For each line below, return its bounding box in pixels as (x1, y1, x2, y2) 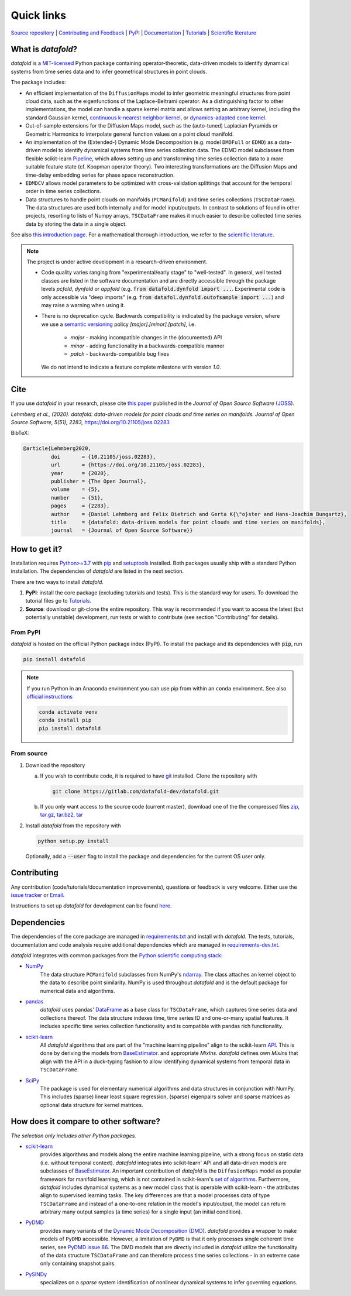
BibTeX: (11, 429, 29, 436)
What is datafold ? (11, 44, 78, 54)
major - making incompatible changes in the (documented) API (70, 334, 222, 341)
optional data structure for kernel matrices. (40, 1101, 143, 1108)
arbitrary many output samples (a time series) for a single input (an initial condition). (40, 1208, 243, 1215)
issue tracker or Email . (11, 891, 64, 898)
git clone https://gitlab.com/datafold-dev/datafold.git (52, 788, 219, 795)
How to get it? (11, 544, 63, 554)
